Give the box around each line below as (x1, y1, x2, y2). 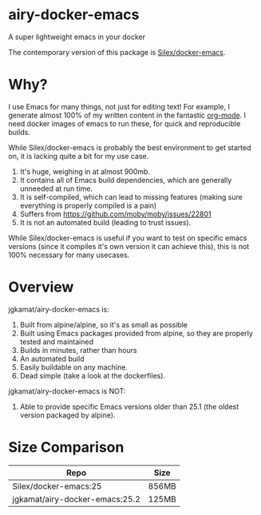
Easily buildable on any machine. (19, 362, 128, 372)
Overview (8, 278, 74, 296)
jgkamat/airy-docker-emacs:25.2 (12, 493, 141, 505)
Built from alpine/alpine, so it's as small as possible (19, 319, 188, 329)
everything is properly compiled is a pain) (19, 200, 157, 210)
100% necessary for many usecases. (8, 250, 130, 259)
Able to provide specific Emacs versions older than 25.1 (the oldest (19, 402, 239, 411)
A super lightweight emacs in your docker (8, 32, 146, 42)
